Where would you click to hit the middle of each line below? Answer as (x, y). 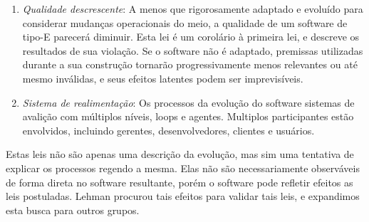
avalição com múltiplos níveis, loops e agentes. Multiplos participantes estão (188, 116)
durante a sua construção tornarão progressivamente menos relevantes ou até (190, 64)
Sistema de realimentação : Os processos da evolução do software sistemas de (188, 102)
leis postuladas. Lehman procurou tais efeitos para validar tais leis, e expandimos (183, 196)
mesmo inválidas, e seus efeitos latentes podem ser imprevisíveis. (163, 78)
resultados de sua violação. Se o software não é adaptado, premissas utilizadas (193, 50)
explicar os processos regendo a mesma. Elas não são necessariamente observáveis (183, 168)
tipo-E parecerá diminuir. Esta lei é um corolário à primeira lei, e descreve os (191, 37)
